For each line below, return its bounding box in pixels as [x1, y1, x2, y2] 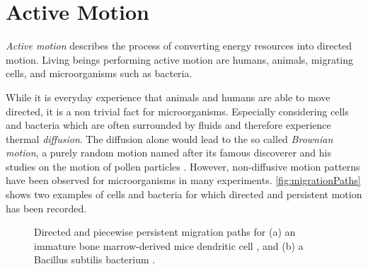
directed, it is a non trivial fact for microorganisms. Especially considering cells [6, 103, 349, 118]
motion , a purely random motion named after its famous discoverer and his [6, 145, 331, 160]
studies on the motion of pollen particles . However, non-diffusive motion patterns [6, 159, 360, 173]
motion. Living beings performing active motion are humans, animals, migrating [6, 52, 354, 67]
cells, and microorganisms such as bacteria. [6, 66, 192, 81]
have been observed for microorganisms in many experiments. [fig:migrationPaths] [6, 173, 361, 188]
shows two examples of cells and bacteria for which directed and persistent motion [6, 187, 362, 202]
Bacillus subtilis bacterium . [34, 252, 156, 267]
